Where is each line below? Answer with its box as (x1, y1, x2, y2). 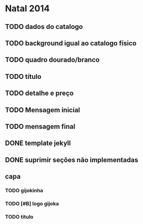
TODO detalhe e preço (5, 89, 74, 98)
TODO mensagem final (5, 122, 76, 130)
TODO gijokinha (5, 187, 43, 194)
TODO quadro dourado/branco (5, 56, 100, 64)
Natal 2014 (5, 3, 50, 14)
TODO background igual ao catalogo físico (5, 39, 137, 47)
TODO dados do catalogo (5, 23, 83, 31)
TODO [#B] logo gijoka (5, 200, 59, 207)
